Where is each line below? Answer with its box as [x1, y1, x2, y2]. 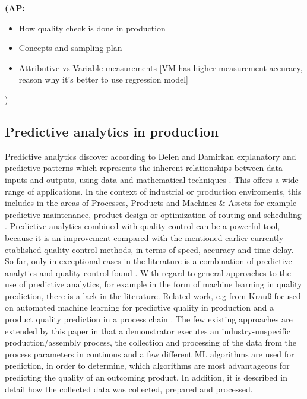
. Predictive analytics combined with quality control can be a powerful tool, [5, 220, 280, 232]
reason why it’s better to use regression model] [18, 73, 188, 85]
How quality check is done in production [18, 21, 166, 34]
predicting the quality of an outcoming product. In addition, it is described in [5, 371, 287, 384]
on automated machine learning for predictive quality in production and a [5, 301, 274, 313]
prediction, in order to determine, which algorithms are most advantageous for [5, 359, 290, 372]
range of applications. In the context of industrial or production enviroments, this [5, 185, 302, 197]
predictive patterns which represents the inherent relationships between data [5, 161, 283, 174]
